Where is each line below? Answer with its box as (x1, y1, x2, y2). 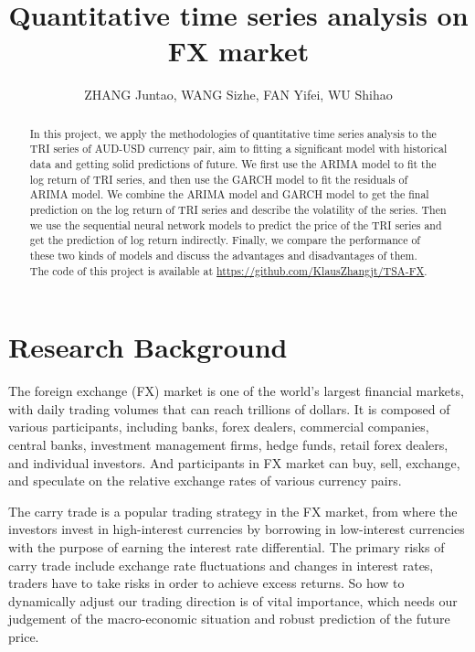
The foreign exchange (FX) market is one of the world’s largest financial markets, (8, 381, 464, 401)
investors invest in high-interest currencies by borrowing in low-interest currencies (8, 519, 465, 539)
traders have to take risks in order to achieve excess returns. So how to (8, 573, 405, 593)
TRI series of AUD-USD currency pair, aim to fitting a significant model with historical (29, 141, 448, 156)
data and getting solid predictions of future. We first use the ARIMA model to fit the (29, 156, 437, 172)
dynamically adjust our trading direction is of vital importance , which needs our (8, 591, 458, 610)
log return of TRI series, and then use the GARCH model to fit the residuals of (29, 171, 408, 187)
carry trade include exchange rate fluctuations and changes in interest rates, (8, 555, 434, 574)
